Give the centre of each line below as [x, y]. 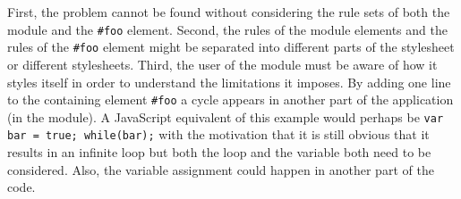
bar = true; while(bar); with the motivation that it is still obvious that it [218, 134]
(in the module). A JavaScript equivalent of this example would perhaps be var [226, 116]
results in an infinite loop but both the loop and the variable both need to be [219, 152]
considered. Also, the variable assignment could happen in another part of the [221, 169]
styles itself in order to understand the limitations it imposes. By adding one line [229, 82]
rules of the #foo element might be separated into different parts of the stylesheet [231, 47]
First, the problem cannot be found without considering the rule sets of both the [229, 12]
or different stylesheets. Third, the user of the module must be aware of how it [222, 64]
